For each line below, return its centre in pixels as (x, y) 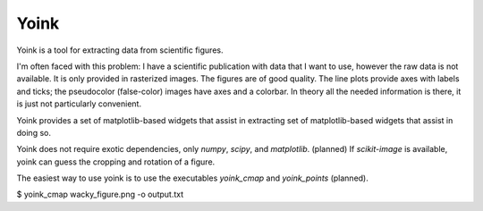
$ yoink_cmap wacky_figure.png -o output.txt (100, 194)
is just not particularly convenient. (79, 104)
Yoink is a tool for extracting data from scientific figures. (120, 50)
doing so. (34, 132)
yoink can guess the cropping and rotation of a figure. (116, 162)
